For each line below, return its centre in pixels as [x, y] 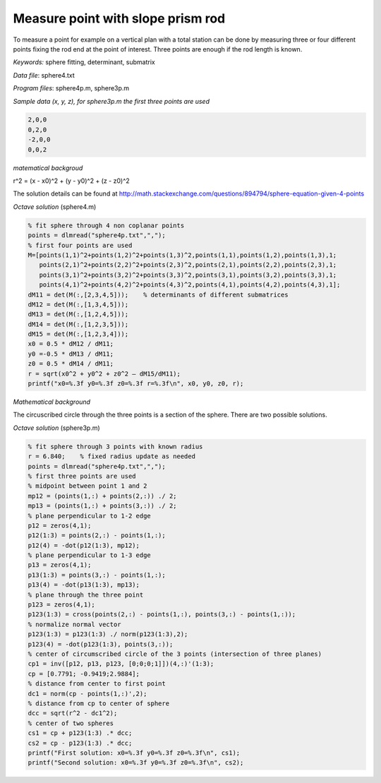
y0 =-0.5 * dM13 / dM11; [71, 354]
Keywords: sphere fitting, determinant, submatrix [84, 62]
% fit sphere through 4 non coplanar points [106, 225]
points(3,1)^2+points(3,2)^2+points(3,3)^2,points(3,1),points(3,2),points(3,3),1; [188, 275]
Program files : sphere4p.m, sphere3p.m [71, 88]
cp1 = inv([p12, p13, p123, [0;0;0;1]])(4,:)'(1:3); [121, 664]
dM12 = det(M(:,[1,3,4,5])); [78, 304]
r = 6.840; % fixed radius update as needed [111, 456]
